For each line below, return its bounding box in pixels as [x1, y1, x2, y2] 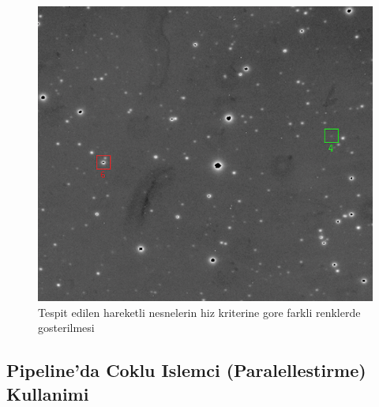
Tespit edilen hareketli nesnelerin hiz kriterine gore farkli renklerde [38, 303, 361, 320]
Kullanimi [6, 381, 89, 405]
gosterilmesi [38, 319, 95, 336]
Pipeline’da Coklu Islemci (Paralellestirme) [6, 358, 366, 383]
